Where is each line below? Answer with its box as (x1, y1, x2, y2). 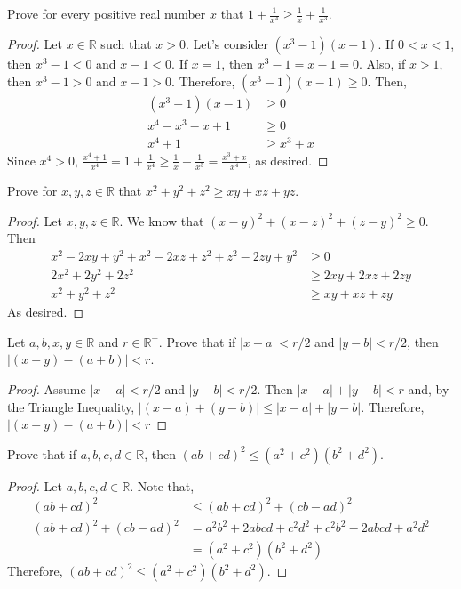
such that (100, 35, 152, 53)
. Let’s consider (185, 35, 268, 53)
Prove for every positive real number (7, 4, 206, 22)
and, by (408, 380, 449, 399)
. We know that (119, 211, 204, 230)
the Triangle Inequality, (7, 397, 135, 416)
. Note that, (130, 476, 195, 495)
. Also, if (359, 54, 406, 73)
